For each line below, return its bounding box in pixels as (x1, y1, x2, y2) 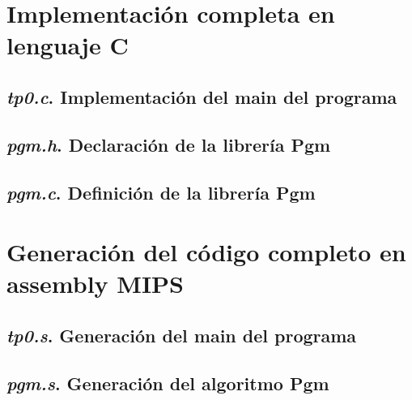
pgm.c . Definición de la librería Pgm (6, 179, 316, 204)
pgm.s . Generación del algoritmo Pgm (6, 370, 329, 395)
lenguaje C (6, 28, 129, 62)
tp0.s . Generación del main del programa (6, 322, 357, 347)
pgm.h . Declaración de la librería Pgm (6, 131, 331, 157)
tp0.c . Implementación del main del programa (6, 84, 397, 109)
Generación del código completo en (6, 235, 406, 269)
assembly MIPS (6, 267, 184, 300)
